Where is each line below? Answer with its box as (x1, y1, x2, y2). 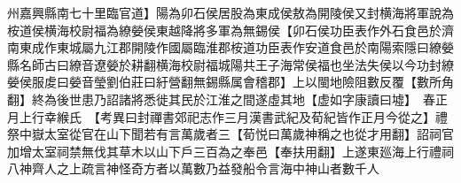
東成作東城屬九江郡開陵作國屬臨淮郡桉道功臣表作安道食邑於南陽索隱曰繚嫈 (19, 38, 454, 57)
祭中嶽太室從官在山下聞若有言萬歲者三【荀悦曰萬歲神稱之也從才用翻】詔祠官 (7, 125, 454, 143)
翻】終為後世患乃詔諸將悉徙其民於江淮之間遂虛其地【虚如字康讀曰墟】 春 (7, 89, 435, 108)
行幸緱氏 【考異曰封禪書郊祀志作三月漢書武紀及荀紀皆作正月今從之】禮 (31, 107, 448, 126)
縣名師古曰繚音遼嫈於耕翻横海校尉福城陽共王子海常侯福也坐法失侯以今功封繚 (7, 55, 454, 73)
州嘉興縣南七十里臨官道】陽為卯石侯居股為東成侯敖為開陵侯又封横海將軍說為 (7, 4, 454, 21)
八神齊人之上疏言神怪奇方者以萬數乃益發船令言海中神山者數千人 (7, 159, 379, 178)
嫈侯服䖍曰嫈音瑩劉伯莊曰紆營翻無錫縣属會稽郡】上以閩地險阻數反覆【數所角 (7, 72, 454, 91)
